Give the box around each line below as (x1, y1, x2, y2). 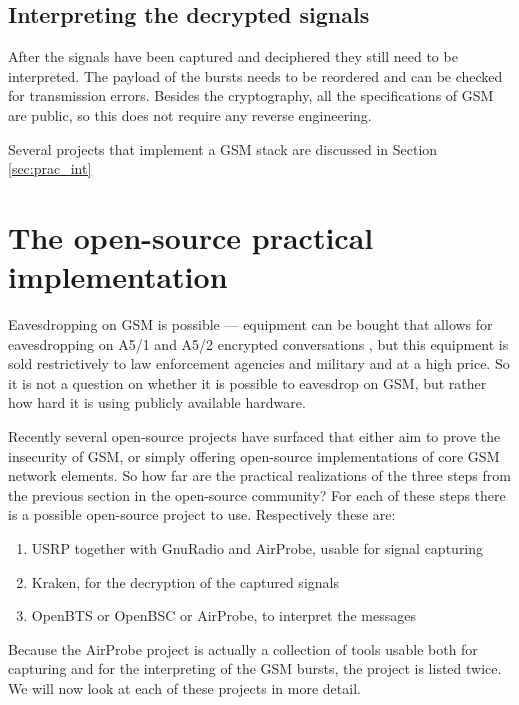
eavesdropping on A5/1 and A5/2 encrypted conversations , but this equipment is (8, 333, 509, 354)
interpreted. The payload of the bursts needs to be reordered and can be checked (8, 65, 503, 86)
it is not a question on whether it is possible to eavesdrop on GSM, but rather (8, 372, 487, 393)
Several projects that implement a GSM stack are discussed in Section (8, 138, 438, 159)
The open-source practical (8, 216, 374, 257)
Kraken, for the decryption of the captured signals (31, 571, 339, 592)
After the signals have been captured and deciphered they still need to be (8, 46, 458, 67)
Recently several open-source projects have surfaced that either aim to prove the (8, 426, 501, 447)
